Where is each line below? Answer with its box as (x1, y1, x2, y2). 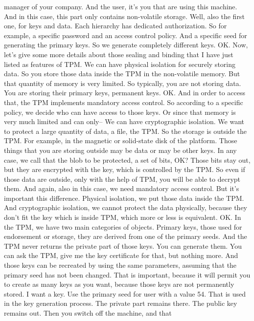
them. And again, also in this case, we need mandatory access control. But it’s (4, 183, 239, 193)
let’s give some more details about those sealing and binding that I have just (4, 49, 233, 59)
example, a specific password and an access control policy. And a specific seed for (4, 30, 247, 40)
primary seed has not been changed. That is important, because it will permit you (4, 269, 251, 279)
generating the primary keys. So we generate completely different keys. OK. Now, (4, 40, 248, 50)
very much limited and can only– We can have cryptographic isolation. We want (4, 116, 244, 127)
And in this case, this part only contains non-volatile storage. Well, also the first (4, 11, 245, 21)
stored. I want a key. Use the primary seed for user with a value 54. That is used (4, 288, 246, 299)
